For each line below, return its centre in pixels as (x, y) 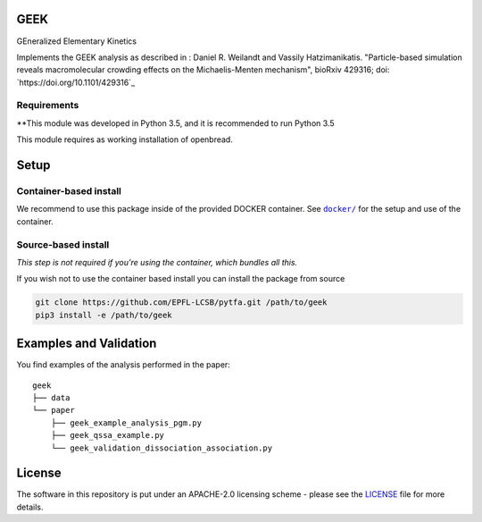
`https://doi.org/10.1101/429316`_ (76, 82)
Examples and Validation (87, 344)
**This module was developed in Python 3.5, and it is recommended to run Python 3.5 (175, 123)
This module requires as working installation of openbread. (125, 139)
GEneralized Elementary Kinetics (77, 41)
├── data (51, 397)
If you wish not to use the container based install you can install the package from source (181, 279)
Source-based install (63, 244)
